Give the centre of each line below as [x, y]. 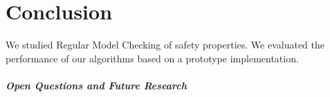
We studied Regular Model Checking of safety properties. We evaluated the [165, 45]
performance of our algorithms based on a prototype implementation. [152, 58]
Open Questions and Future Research [96, 85]
